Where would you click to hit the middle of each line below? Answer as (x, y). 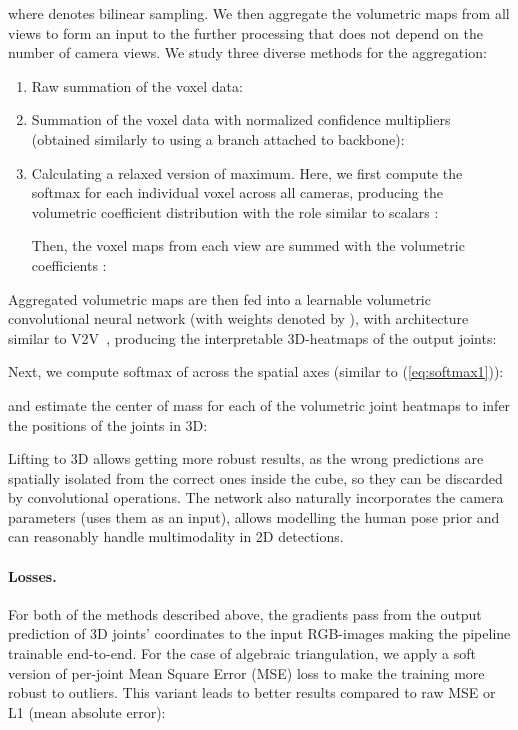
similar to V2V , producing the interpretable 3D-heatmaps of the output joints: (252, 337)
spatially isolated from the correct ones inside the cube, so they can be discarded (255, 477)
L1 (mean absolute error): (87, 711)
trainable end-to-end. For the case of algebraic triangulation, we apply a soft (242, 653)
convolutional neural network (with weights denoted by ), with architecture (238, 318)
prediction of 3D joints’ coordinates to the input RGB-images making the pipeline (259, 633)
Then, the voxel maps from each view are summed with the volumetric (248, 245)
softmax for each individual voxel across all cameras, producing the (237, 192)
